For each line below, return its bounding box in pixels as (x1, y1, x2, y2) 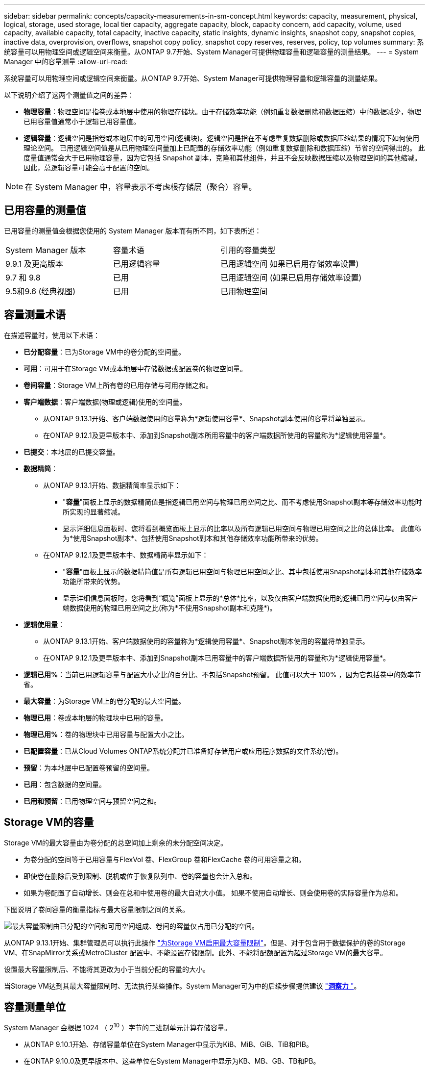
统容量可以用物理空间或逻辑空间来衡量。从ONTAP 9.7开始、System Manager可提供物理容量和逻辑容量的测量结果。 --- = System (4, 48, 419, 56)
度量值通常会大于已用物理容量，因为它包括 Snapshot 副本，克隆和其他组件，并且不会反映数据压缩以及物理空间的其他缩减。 (24, 153, 422, 162)
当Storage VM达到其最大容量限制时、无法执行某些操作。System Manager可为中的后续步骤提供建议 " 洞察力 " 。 (4, 981, 361, 990)
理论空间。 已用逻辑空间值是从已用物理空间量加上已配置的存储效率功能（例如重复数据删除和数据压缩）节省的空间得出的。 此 (24, 144, 425, 152)
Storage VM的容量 (4, 816, 94, 829)
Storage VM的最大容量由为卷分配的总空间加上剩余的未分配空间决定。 (4, 838, 227, 847)
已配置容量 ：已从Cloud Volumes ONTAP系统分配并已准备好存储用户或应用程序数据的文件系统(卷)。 (24, 746, 343, 755)
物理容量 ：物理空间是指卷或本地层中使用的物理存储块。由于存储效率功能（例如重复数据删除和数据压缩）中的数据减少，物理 (24, 107, 421, 116)
